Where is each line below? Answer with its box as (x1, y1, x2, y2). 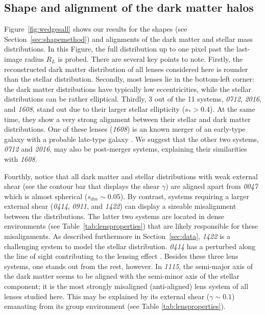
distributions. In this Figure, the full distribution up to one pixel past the (4, 43, 234, 54)
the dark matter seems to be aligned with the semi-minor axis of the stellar (4, 271, 239, 281)
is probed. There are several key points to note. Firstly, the (58, 53, 243, 64)
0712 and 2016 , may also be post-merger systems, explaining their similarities (4, 143, 247, 154)
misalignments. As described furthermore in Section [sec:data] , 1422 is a (4, 231, 231, 241)
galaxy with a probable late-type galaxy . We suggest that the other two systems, (4, 133, 259, 144)
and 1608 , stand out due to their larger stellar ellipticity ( (4, 103, 185, 114)
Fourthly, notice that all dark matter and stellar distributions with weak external (4, 171, 258, 181)
